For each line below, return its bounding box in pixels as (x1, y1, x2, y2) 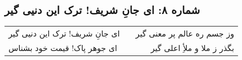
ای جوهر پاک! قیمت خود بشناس (8, 42, 117, 54)
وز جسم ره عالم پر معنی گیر (135, 27, 235, 39)
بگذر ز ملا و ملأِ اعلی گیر (151, 42, 235, 54)
